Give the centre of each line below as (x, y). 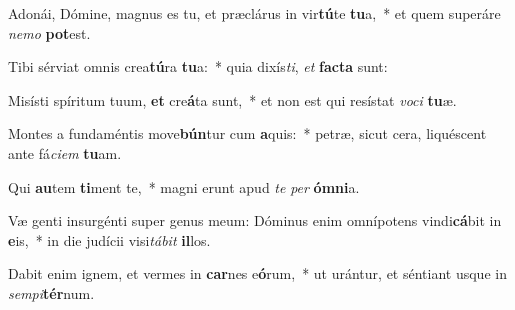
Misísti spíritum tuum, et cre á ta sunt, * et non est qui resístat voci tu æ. (232, 99)
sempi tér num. (51, 292)
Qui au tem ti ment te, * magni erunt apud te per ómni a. (184, 186)
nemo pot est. (49, 32)
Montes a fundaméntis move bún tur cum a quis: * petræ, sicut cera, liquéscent (247, 133)
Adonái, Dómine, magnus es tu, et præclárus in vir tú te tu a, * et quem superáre (254, 13)
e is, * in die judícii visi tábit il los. (109, 239)
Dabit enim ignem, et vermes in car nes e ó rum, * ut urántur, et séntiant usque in (257, 273)
